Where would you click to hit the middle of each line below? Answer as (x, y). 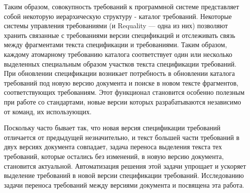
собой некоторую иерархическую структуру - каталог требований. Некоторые (118, 16)
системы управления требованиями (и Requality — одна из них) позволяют (116, 26)
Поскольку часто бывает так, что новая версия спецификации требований (112, 128)
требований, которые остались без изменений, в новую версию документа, (114, 156)
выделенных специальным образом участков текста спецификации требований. (120, 63)
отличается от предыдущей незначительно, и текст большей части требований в (122, 137)
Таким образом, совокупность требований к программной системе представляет (122, 6)
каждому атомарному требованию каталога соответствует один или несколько (118, 54)
